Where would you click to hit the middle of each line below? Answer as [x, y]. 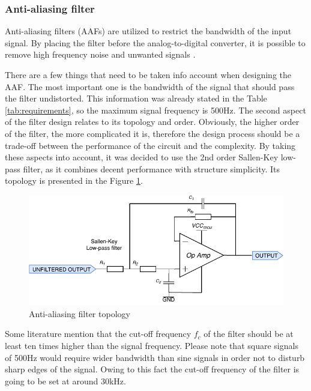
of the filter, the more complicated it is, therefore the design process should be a [152, 133]
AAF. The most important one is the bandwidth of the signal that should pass [150, 86]
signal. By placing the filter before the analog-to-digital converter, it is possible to [155, 42]
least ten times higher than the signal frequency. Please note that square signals [152, 345]
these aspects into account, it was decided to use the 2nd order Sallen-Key [142, 157]
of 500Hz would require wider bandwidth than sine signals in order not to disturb [155, 357]
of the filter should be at [249, 334]
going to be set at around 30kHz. [65, 380]
